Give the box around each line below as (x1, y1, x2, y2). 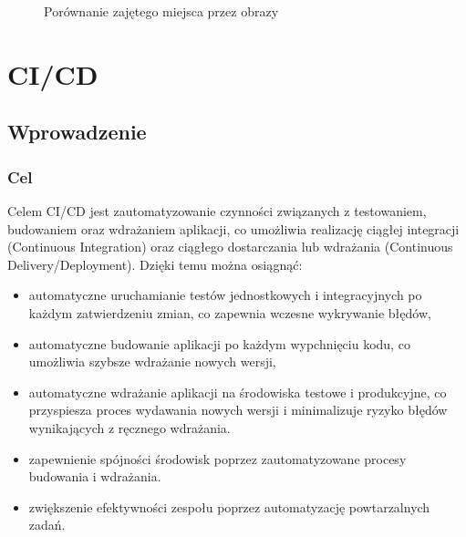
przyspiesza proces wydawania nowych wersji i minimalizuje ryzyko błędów (28, 400, 448, 419)
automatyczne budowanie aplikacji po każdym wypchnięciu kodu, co (28, 334, 410, 353)
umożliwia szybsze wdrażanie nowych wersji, (28, 352, 276, 371)
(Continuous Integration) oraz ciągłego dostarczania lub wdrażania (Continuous (7, 237, 453, 256)
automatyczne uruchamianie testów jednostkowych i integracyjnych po (28, 285, 422, 305)
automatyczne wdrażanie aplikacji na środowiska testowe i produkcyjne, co (28, 382, 447, 401)
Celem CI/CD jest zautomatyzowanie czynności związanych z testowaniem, (7, 201, 427, 220)
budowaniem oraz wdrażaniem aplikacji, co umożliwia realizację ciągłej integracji (7, 219, 460, 238)
